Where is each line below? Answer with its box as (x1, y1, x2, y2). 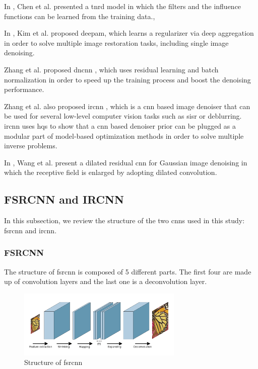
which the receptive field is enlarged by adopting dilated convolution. (4, 167, 217, 177)
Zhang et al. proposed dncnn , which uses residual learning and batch (4, 64, 219, 74)
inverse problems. (4, 140, 57, 151)
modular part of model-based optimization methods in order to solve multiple (4, 130, 244, 141)
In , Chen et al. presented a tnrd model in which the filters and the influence (4, 1, 241, 11)
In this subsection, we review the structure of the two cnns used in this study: (4, 215, 245, 226)
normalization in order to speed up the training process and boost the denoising (4, 74, 251, 84)
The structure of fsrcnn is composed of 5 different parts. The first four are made (4, 266, 251, 276)
